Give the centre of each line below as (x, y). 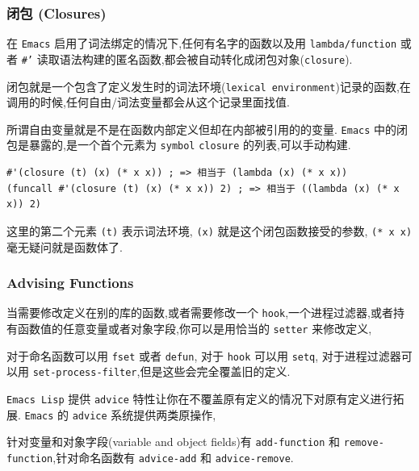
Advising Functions (70, 283)
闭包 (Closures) (57, 13)
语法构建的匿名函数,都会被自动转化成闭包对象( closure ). (206, 58)
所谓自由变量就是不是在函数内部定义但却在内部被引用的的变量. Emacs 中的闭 (207, 129)
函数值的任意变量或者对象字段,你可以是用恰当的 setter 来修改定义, (195, 328)
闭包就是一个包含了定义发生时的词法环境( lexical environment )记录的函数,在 (209, 86)
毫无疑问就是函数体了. (65, 246)
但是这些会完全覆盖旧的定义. (215, 371)
